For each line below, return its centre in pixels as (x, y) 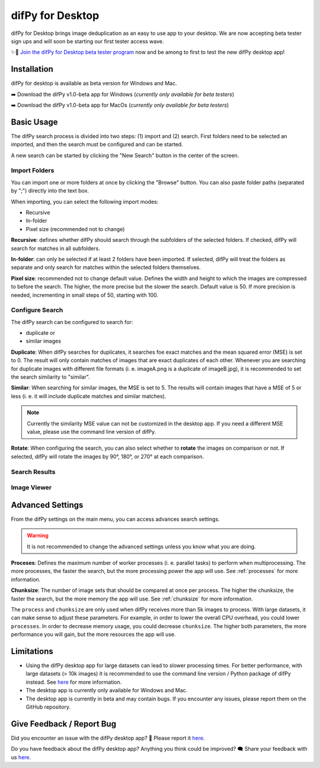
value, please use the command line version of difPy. (92, 431)
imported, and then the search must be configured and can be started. (97, 145)
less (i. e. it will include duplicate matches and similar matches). (89, 396)
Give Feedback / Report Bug (64, 724)
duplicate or (41, 333)
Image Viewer (31, 488)
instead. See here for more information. (74, 682)
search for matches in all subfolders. (55, 248)
